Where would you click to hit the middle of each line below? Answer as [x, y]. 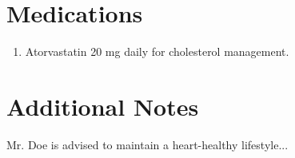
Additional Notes [103, 106]
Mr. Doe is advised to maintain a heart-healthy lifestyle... [147, 144]
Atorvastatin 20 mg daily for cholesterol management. [157, 51]
